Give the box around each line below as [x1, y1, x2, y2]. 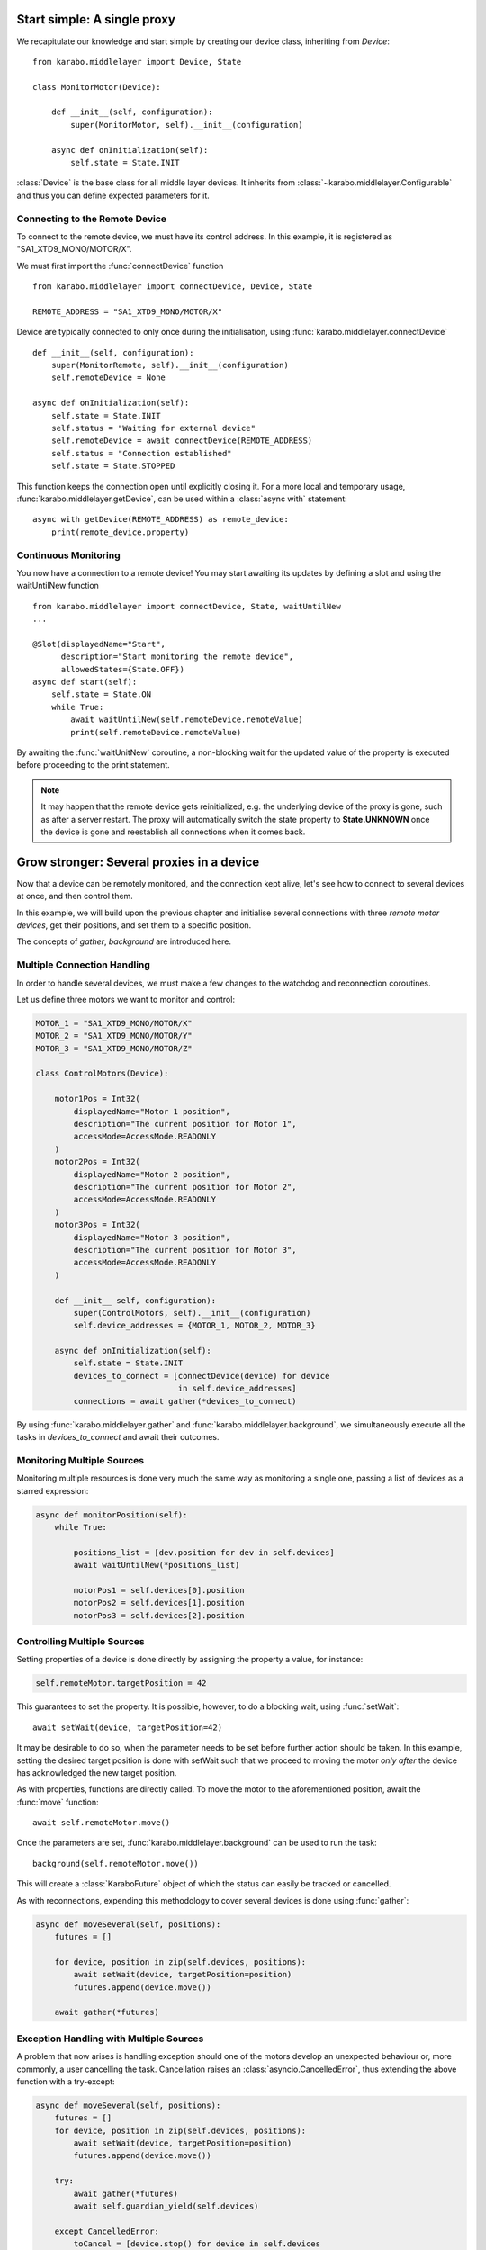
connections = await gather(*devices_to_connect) [73, 1396, 297, 1406]
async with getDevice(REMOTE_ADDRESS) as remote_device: [32, 514, 290, 525]
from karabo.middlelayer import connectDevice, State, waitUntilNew [32, 601, 341, 611]
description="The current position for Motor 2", [73, 1182, 297, 1192]
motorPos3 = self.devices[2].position [73, 1610, 245, 1620]
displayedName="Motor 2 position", [73, 1169, 231, 1179]
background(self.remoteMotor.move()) [32, 1858, 200, 1868]
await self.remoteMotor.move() [32, 1818, 171, 1828]
